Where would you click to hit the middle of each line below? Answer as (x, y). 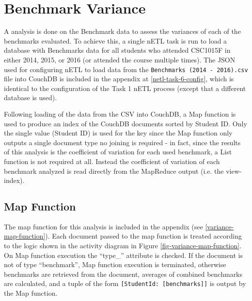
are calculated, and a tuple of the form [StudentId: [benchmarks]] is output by (125, 283)
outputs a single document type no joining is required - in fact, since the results (122, 142)
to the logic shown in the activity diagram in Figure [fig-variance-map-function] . (123, 246)
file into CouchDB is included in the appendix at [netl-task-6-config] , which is (119, 79)
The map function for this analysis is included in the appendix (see (103, 226)
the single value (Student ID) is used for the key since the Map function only (118, 133)
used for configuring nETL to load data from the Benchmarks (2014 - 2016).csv (126, 69)
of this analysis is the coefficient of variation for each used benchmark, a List (118, 152)
